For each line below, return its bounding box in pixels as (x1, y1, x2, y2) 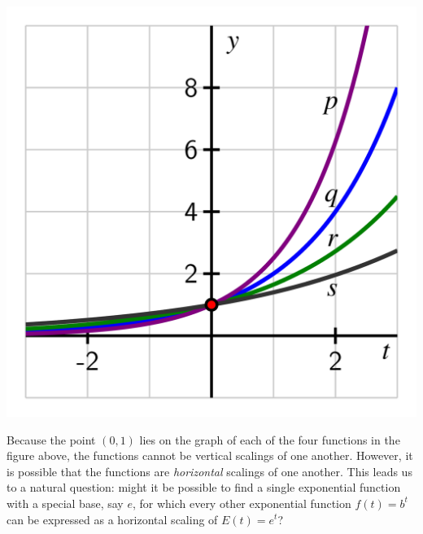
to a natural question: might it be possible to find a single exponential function (7, 479, 401, 496)
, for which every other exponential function (132, 494, 351, 511)
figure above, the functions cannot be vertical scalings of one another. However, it (7, 447, 413, 464)
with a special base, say (7, 494, 124, 511)
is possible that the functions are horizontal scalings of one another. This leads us (7, 462, 412, 479)
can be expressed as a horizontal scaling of (7, 510, 218, 527)
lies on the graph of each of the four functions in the (139, 431, 400, 448)
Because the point (7, 431, 96, 448)
